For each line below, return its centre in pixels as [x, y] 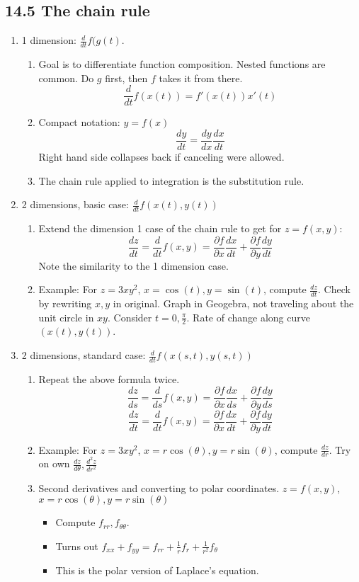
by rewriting [65, 303]
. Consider [130, 317]
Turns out [77, 546]
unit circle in [66, 317]
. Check [334, 289]
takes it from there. [201, 78]
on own [54, 463]
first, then [126, 78]
